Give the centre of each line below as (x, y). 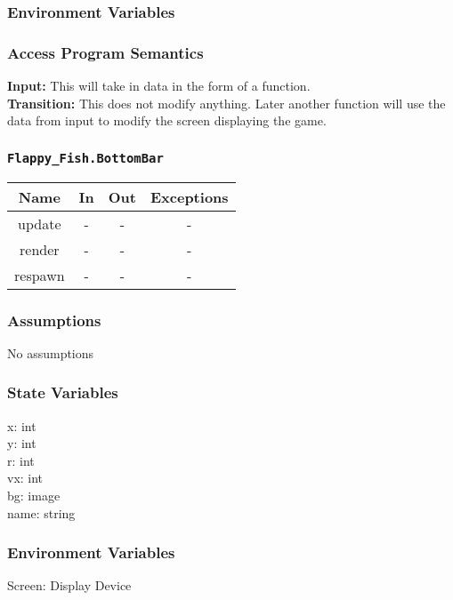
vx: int (25, 478)
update (40, 223)
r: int (21, 460)
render (40, 249)
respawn (40, 275)
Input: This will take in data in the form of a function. (159, 86)
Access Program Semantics (105, 52)
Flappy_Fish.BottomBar (85, 158)
